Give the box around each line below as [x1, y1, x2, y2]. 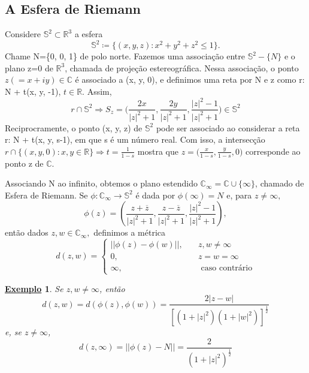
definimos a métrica [93, 226, 166, 239]
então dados [5, 226, 49, 239]
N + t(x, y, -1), [5, 85, 61, 98]
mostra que [137, 145, 178, 157]
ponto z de [5, 157, 44, 169]
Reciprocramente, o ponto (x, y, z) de [5, 121, 143, 134]
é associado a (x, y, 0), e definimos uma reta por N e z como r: [75, 73, 305, 86]
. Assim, [82, 85, 112, 98]
